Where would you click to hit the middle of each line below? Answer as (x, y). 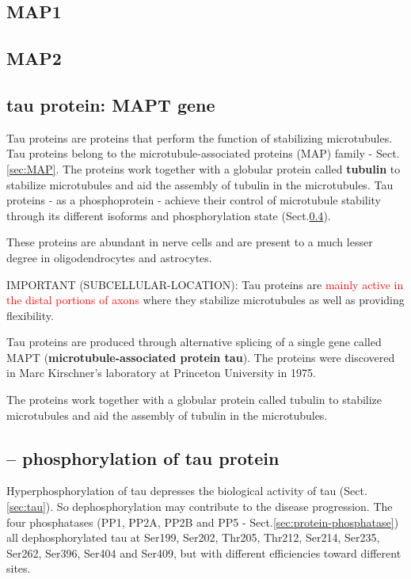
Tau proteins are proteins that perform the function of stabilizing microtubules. (200, 137)
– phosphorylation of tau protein (143, 457)
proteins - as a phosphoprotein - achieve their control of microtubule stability (194, 200)
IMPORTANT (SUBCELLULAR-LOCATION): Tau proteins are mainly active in (205, 284)
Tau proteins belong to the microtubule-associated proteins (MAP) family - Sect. (203, 153)
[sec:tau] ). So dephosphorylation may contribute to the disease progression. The (200, 507)
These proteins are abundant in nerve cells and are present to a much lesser (190, 242)
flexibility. (30, 315)
